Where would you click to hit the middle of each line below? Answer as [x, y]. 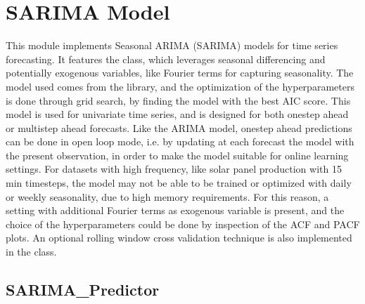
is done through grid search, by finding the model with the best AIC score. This [178, 100]
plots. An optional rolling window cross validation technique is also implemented [179, 238]
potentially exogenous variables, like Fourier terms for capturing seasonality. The [180, 73]
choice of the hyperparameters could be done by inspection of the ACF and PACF [183, 224]
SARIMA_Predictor [83, 290]
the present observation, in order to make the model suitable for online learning [177, 155]
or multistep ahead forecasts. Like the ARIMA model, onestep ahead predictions [179, 127]
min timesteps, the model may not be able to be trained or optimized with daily [179, 183]
